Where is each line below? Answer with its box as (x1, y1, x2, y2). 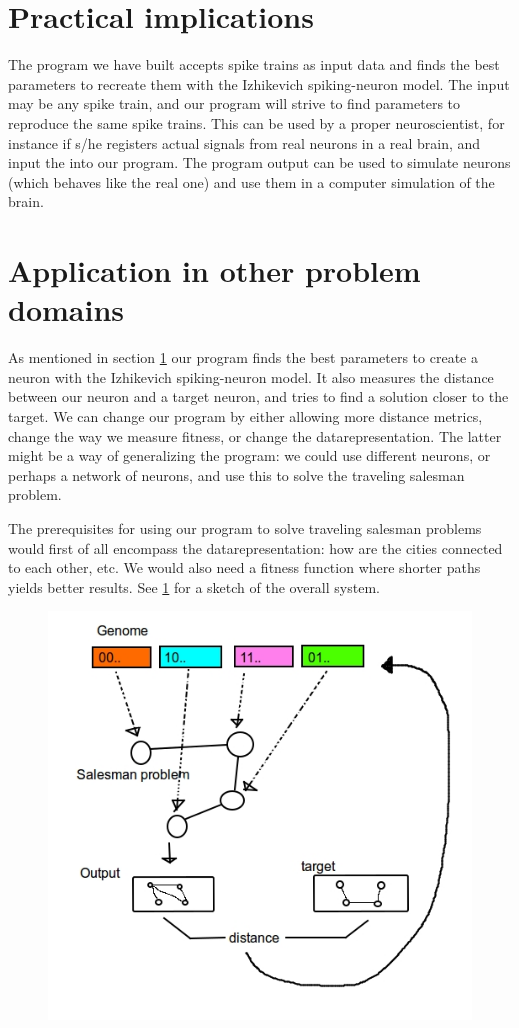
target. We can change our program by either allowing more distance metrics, (8, 405, 483, 426)
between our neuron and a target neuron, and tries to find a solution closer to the (8, 386, 509, 407)
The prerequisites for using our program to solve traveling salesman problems (8, 517, 482, 538)
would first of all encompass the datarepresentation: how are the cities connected (8, 537, 503, 558)
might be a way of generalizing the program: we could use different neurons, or (8, 445, 491, 466)
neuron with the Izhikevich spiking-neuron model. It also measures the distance (8, 366, 494, 387)
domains (8, 289, 125, 330)
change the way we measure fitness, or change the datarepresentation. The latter (8, 425, 502, 446)
